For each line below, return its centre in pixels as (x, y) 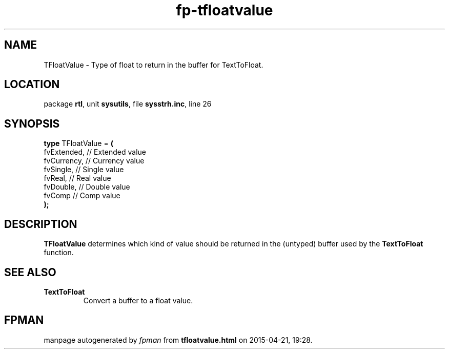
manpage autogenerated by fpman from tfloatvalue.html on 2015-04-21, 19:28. (178, 340)
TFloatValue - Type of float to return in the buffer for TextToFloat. (154, 65)
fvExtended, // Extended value (95, 152)
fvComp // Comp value (82, 196)
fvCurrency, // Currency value (94, 161)
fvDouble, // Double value (87, 187)
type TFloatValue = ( (78, 143)
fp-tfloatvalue (224, 10)
